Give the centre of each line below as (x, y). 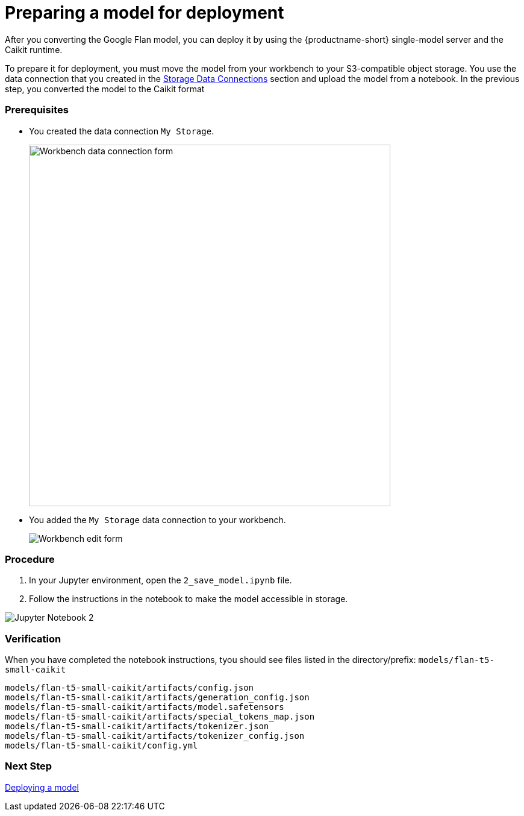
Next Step (29, 766)
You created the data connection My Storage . (122, 131)
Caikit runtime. (34, 49)
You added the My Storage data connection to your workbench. (158, 519)
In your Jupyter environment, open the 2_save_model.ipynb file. (161, 580)
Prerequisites (37, 110)
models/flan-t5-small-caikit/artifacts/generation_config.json (157, 697)
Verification (33, 639)
